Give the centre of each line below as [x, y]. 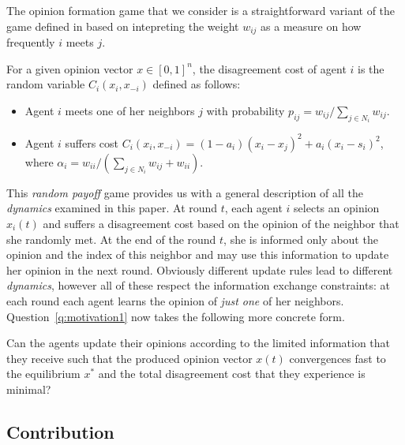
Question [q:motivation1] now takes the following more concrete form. [176, 316]
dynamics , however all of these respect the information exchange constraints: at [198, 285]
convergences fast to [337, 358]
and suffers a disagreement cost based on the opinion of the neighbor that [221, 223]
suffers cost [92, 142]
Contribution [60, 431]
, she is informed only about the [301, 239]
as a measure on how [311, 26]
